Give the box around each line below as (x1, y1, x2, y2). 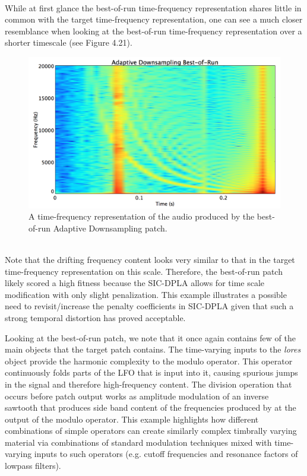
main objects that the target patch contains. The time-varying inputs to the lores (5, 343, 301, 356)
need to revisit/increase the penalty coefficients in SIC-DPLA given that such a (5, 300, 294, 312)
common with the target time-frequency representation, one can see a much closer (5, 13, 303, 26)
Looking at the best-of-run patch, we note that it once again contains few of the (5, 331, 296, 344)
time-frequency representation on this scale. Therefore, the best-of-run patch (5, 265, 283, 277)
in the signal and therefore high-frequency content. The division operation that (5, 377, 292, 390)
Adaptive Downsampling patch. (53, 221, 167, 234)
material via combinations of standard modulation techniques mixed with (5, 436, 272, 448)
